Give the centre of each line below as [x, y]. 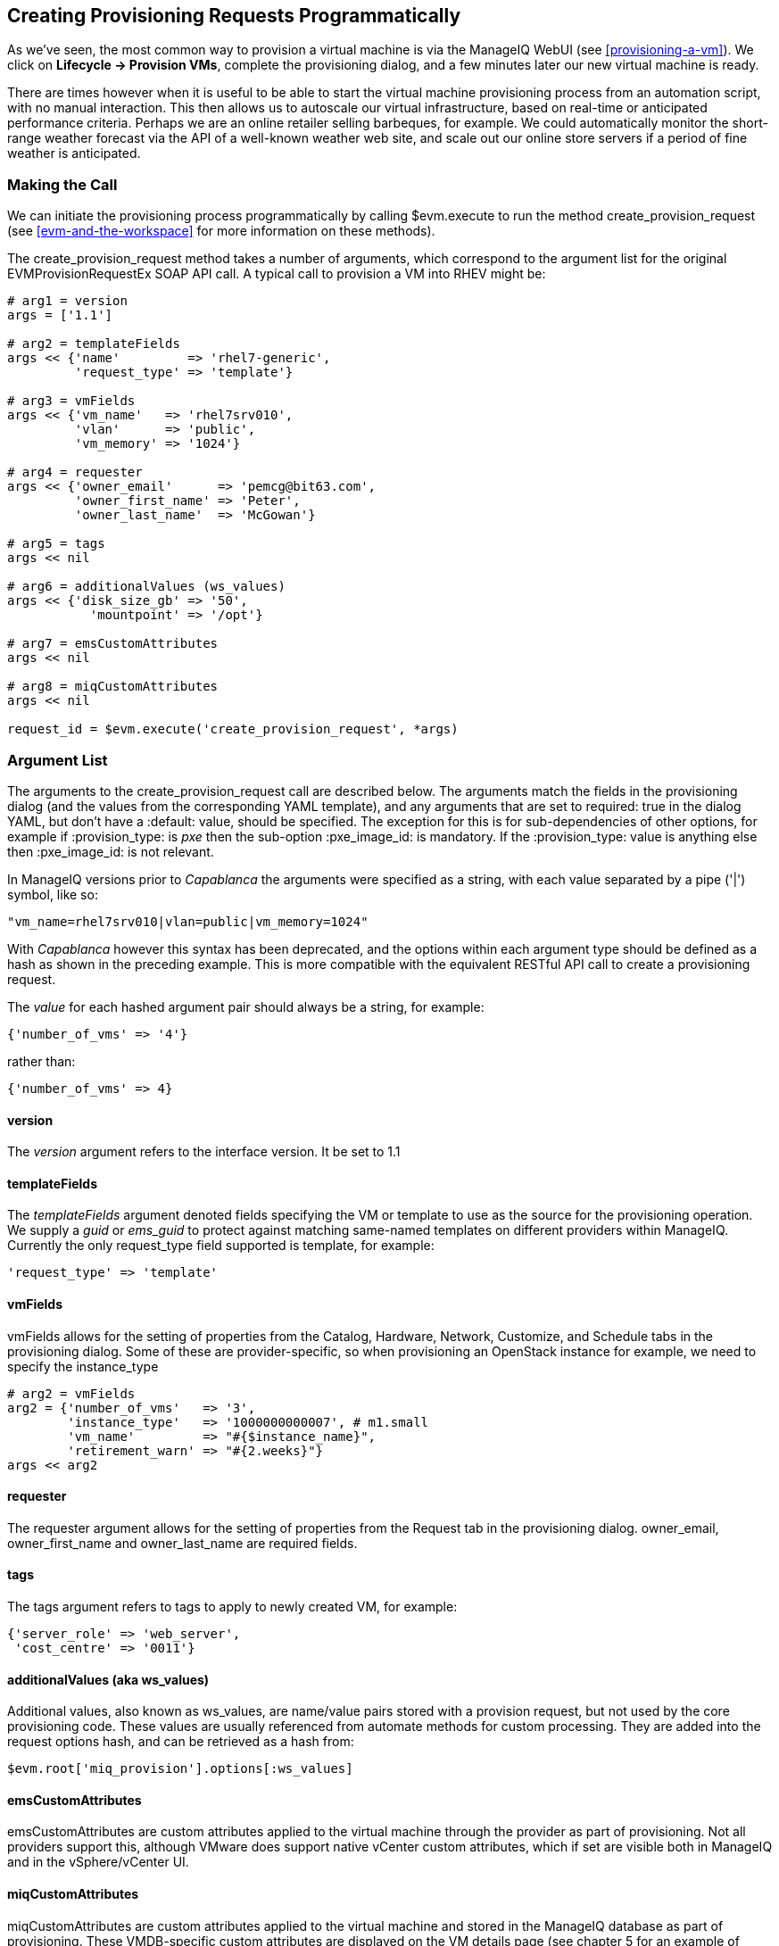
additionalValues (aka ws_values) [108, 1679]
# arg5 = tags [56, 544]
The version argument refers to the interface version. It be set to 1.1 [204, 1152]
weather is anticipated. [74, 153]
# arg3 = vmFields [71, 401]
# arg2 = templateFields [94, 344]
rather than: [41, 1061]
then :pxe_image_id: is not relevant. [111, 851]
